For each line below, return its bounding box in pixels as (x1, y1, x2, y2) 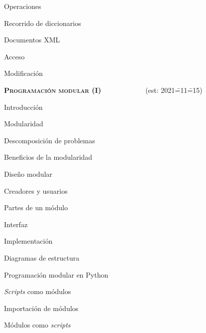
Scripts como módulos (4, 286, 71, 297)
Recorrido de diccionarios (4, 17, 81, 28)
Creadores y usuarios (4, 185, 68, 196)
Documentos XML (4, 34, 60, 45)
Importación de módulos (4, 303, 79, 313)
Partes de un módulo (4, 202, 68, 213)
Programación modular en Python (4, 269, 108, 280)
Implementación (4, 236, 53, 246)
